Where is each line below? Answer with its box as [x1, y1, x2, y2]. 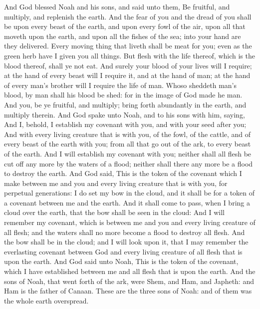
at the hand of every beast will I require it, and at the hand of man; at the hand [4, 70, 251, 80]
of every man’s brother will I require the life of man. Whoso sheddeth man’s [4, 79, 237, 90]
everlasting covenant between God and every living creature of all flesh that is [4, 246, 243, 256]
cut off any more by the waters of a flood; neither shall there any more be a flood [4, 158, 253, 168]
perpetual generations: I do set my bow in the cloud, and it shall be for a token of [4, 187, 255, 198]
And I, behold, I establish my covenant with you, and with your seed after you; [4, 119, 247, 129]
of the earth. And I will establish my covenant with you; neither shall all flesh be [4, 148, 252, 158]
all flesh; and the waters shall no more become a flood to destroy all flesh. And [4, 226, 245, 237]
